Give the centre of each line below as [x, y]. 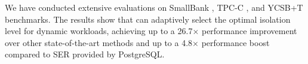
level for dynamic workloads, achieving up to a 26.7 [99, 31]
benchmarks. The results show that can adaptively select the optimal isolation [148, 19]
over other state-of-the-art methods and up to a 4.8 [99, 42]
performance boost [235, 42]
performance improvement [249, 31]
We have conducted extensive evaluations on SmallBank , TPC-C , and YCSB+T [154, 7]
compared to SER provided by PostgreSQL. [85, 54]
